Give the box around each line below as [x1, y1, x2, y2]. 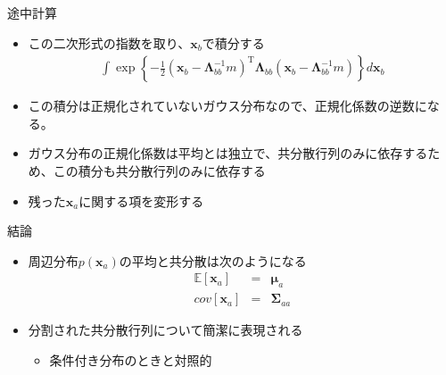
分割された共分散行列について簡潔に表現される [28, 321, 303, 339]
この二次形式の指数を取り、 [28, 33, 191, 52]
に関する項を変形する [78, 191, 204, 210]
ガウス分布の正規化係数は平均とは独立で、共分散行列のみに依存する [28, 144, 428, 162]
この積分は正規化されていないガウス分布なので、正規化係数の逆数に [28, 96, 427, 115]
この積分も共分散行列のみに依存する [53, 162, 266, 179]
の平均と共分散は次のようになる [119, 251, 307, 270]
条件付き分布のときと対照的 [49, 350, 212, 369]
